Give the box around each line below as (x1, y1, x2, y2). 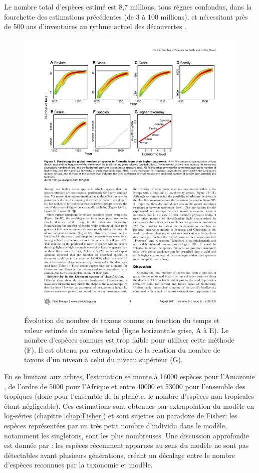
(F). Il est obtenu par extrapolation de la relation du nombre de (24, 344, 220, 355)
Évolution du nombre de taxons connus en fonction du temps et (24, 315, 220, 326)
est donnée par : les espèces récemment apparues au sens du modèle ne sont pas (4, 440, 249, 450)
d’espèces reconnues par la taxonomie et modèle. (4, 459, 153, 470)
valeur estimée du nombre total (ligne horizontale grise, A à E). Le (24, 325, 229, 335)
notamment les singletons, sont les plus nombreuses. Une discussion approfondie (4, 430, 249, 440)
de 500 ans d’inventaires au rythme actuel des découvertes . (4, 21, 187, 32)
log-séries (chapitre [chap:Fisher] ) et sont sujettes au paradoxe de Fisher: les (4, 410, 237, 421)
